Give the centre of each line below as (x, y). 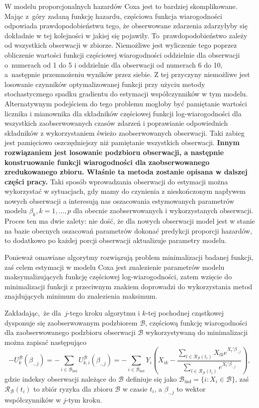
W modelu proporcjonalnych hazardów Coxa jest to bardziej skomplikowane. (121, 6)
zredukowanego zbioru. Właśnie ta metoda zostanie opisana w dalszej (126, 172)
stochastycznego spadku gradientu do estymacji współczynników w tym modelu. (126, 94)
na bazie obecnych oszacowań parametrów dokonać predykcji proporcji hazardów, (129, 230)
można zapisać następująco (45, 342)
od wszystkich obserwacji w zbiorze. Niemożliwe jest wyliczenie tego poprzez (121, 45)
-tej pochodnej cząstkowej (185, 313)
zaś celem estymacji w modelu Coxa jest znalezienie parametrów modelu (115, 267)
